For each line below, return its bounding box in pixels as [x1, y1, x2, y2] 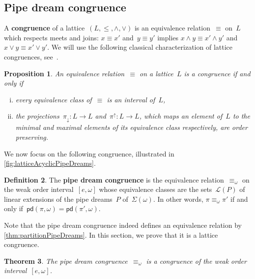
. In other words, [153, 193, 203, 204]
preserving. [15, 131, 49, 142]
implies [157, 32, 179, 42]
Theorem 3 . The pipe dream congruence [4, 255, 128, 266]
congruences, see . [4, 51, 58, 62]
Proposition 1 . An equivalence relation [4, 68, 125, 78]
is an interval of [107, 94, 155, 104]
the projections [15, 111, 59, 121]
